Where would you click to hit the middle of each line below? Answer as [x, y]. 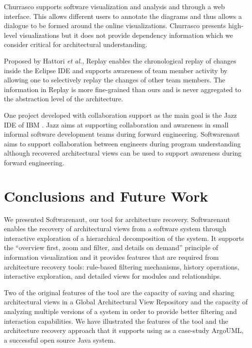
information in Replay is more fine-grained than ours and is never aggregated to [123, 89]
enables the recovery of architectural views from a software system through [115, 229]
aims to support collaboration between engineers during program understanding [122, 143]
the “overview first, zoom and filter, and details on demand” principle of [111, 247]
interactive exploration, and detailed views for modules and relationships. [113, 276]
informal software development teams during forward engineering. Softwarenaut [122, 134]
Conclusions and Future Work [106, 196]
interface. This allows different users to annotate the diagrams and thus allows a [123, 16]
